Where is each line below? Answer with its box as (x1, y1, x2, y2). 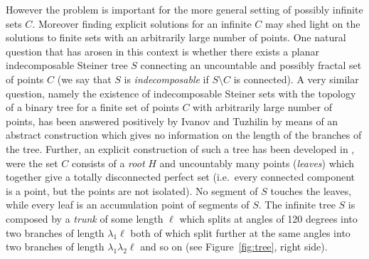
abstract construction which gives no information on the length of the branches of (6, 127, 362, 142)
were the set (6, 155, 58, 170)
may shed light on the (265, 16, 360, 31)
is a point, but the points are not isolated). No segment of (6, 183, 258, 198)
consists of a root (71, 155, 145, 170)
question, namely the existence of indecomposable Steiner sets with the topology (6, 85, 356, 100)
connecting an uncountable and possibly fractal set (140, 58, 362, 73)
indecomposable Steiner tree (6, 58, 128, 73)
